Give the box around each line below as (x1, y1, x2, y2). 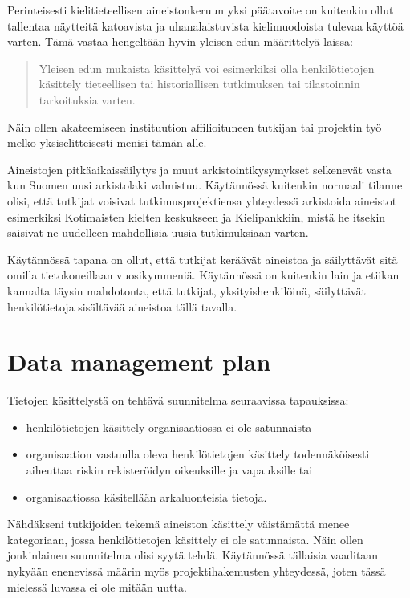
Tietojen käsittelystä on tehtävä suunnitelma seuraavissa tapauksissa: (7, 392, 349, 409)
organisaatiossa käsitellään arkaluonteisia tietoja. (26, 488, 267, 505)
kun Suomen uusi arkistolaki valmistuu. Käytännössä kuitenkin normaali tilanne (7, 177, 403, 193)
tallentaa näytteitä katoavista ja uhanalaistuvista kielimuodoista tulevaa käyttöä (7, 17, 404, 34)
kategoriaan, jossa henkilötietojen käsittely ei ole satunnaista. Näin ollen (7, 531, 363, 547)
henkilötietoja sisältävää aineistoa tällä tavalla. (7, 298, 237, 315)
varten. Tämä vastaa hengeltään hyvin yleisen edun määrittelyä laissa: (7, 33, 353, 50)
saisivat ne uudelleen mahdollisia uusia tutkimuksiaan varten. (7, 224, 309, 241)
